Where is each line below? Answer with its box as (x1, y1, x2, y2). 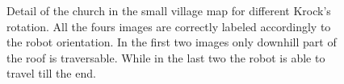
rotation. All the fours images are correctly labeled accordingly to (6, 18, 331, 34)
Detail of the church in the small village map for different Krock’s (6, 2, 331, 18)
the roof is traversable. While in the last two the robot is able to (6, 49, 325, 66)
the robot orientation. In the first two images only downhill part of (6, 34, 337, 50)
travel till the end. (6, 65, 96, 82)
